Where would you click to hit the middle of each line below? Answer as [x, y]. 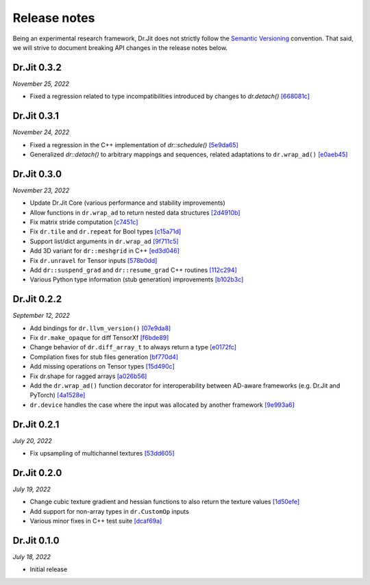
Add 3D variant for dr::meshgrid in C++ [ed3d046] [104, 251]
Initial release [49, 569]
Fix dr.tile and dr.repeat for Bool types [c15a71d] [106, 232]
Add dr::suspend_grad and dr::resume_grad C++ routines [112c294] [134, 270]
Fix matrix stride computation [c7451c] [84, 222]
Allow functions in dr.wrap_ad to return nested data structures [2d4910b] [135, 212]
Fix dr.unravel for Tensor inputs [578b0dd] [94, 260]
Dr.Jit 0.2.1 [36, 424]
